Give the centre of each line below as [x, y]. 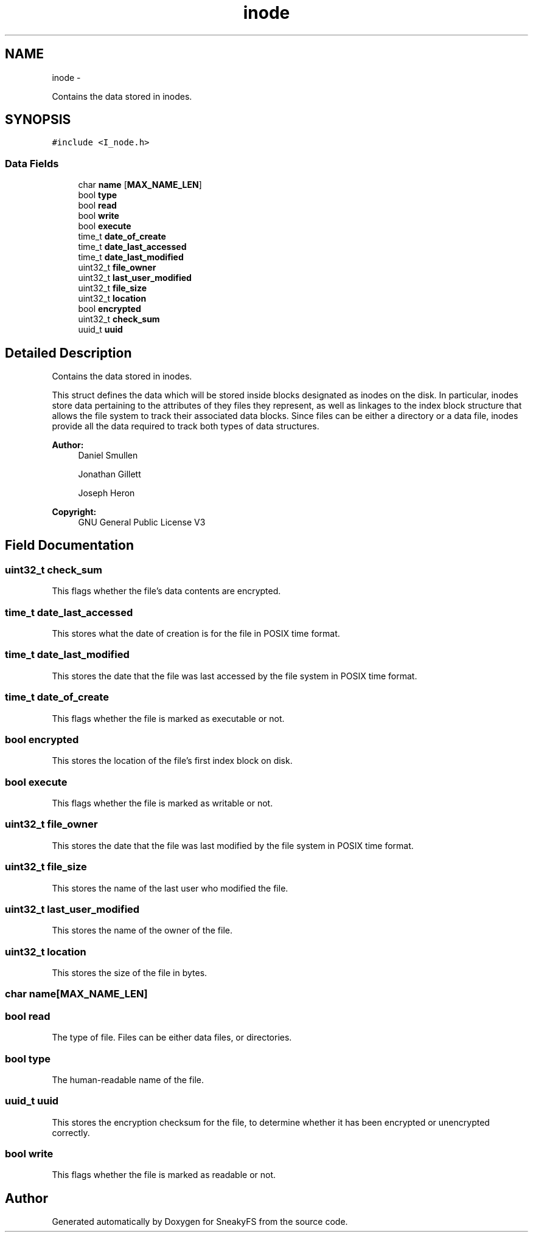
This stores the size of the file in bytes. [130, 973]
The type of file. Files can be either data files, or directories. [172, 1038]
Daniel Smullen [108, 456]
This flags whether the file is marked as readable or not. [164, 1175]
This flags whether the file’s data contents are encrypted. [166, 591]
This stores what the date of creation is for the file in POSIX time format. [196, 633]
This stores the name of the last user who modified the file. [170, 888]
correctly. [71, 1132]
